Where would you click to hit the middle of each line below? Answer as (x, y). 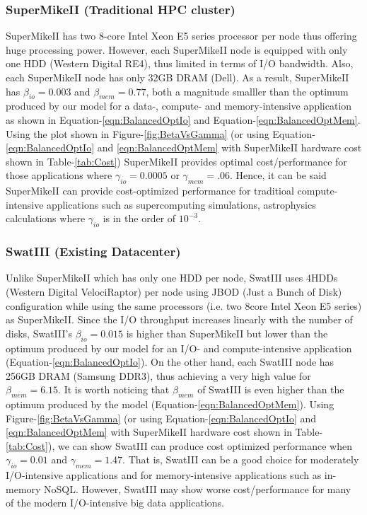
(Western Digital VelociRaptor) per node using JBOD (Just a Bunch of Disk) (174, 291)
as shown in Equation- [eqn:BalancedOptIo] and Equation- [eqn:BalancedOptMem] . (183, 119)
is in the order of (139, 218)
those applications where (59, 175)
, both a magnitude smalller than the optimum (247, 91)
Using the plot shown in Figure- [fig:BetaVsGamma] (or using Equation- (161, 133)
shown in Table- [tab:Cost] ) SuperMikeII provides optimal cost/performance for (176, 161)
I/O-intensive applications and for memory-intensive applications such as (164, 475)
